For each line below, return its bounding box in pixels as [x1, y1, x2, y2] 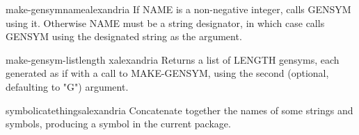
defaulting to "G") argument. [6, 79, 129, 93]
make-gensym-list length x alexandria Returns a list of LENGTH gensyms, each [6, 52, 340, 66]
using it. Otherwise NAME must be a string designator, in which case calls [6, 15, 325, 30]
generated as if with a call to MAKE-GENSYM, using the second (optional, [6, 66, 329, 80]
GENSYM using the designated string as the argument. [6, 29, 242, 44]
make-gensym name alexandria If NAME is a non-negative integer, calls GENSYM [6, 2, 351, 16]
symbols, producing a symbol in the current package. [6, 116, 231, 131]
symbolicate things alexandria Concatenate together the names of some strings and [6, 102, 353, 117]
